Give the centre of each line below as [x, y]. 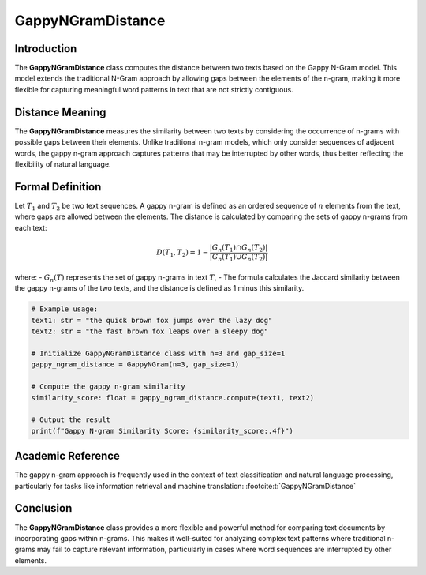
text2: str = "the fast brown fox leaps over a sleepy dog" [150, 331]
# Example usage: [65, 309]
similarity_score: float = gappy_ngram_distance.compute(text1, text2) [173, 398]
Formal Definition [58, 187]
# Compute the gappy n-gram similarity [108, 387]
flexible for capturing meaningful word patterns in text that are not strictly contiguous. [154, 89]
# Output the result [71, 420]
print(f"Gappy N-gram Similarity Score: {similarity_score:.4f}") [162, 431]
